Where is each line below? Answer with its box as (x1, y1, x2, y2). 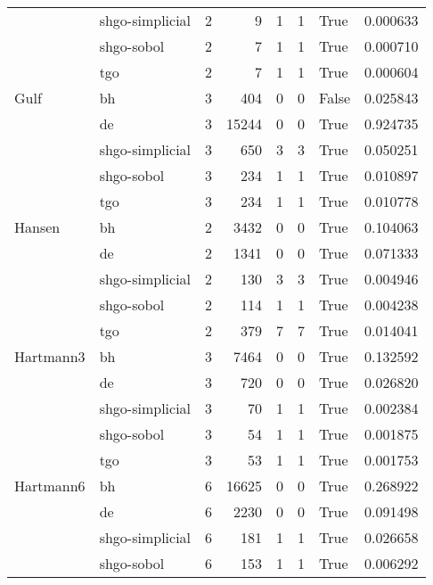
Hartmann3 (14, 346, 86, 367)
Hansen (14, 217, 61, 237)
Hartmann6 (14, 475, 86, 496)
